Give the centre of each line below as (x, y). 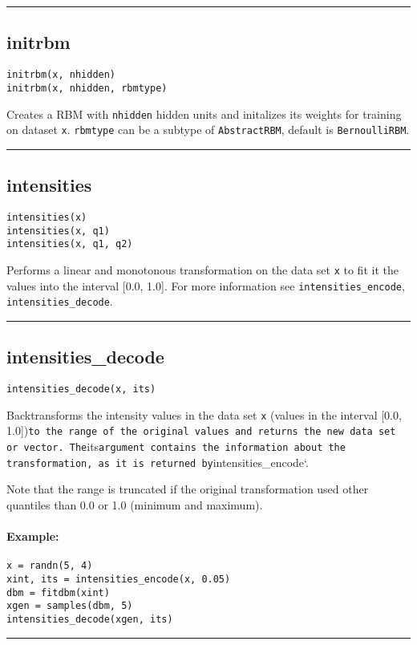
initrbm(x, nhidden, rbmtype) (87, 88)
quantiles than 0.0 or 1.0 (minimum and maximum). (135, 505)
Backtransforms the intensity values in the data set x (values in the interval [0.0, (204, 414)
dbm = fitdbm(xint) (58, 592)
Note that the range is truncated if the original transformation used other (188, 489)
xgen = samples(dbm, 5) (70, 606)
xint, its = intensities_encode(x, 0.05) (119, 580)
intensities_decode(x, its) (81, 389)
